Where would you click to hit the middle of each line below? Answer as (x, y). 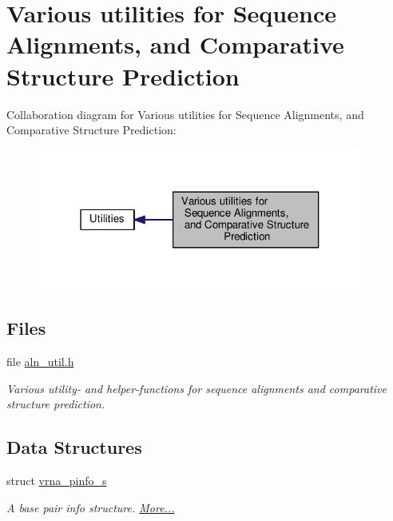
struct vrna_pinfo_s (57, 481)
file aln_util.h (40, 362)
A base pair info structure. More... (91, 507)
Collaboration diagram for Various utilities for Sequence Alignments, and (185, 114)
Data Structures (74, 447)
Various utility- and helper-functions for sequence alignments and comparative (196, 388)
